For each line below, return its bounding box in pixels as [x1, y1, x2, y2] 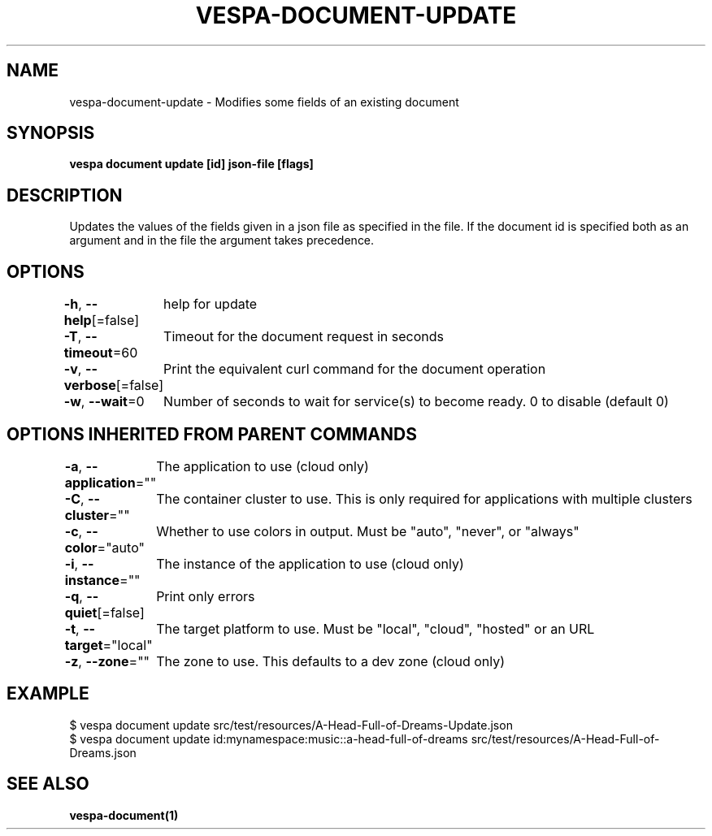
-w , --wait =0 [63, 393, 145, 410]
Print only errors [156, 587, 255, 604]
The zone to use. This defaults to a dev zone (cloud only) [156, 652, 506, 669]
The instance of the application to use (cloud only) [156, 555, 464, 572]
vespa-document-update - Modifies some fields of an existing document [69, 94, 459, 109]
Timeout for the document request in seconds [163, 328, 444, 345]
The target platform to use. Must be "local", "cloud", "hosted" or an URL [156, 620, 595, 637]
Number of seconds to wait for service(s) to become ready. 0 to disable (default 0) [163, 393, 669, 410]
